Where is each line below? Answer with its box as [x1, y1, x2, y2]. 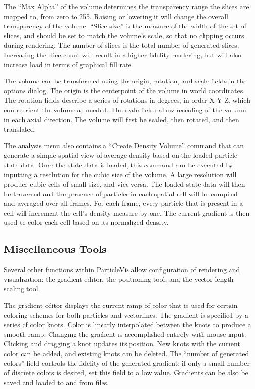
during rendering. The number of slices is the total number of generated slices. [4, 40, 239, 50]
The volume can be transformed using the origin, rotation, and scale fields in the [4, 76, 247, 86]
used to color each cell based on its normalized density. [4, 217, 169, 227]
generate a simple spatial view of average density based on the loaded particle [4, 150, 237, 160]
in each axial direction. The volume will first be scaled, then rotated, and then [4, 114, 239, 124]
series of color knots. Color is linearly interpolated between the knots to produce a [4, 319, 251, 330]
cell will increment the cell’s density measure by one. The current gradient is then [4, 207, 250, 218]
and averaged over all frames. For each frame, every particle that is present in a [4, 198, 243, 208]
